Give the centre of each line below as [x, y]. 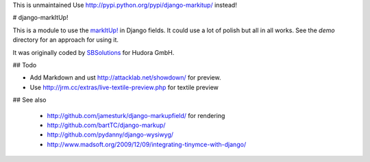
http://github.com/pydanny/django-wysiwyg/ [110, 135]
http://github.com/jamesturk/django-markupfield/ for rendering [136, 115]
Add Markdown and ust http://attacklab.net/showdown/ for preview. [125, 78]
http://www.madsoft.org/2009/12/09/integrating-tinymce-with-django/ [147, 144]
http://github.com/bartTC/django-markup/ [106, 125]
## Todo [25, 65]
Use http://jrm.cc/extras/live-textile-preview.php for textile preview [124, 87]
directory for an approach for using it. [66, 40]
